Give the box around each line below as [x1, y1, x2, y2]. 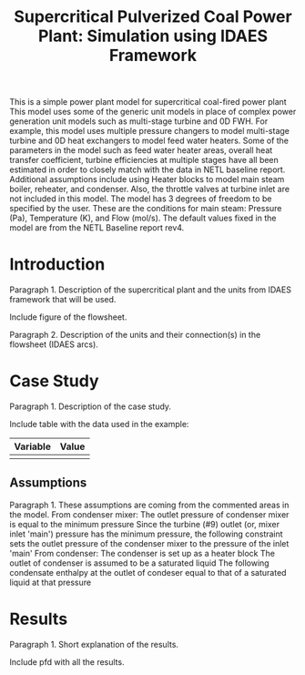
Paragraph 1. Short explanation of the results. [9, 639, 179, 649]
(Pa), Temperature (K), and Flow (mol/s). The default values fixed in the [9, 212, 277, 224]
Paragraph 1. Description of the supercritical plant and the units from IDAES [9, 284, 291, 295]
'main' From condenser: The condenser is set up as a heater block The [9, 547, 276, 558]
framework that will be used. [9, 294, 117, 305]
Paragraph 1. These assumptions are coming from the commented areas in [9, 499, 290, 510]
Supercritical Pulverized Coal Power [13, 6, 293, 27]
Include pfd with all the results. [9, 656, 125, 667]
